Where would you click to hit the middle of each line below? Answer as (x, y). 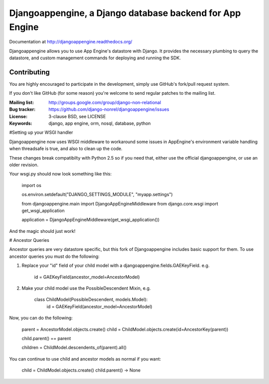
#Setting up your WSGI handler (41, 133)
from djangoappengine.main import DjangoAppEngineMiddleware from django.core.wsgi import (120, 203)
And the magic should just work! (42, 231)
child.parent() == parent (46, 338)
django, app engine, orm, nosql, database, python (100, 123)
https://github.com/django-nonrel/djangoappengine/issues (109, 109)
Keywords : (21, 123)
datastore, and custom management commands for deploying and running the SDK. (95, 58)
